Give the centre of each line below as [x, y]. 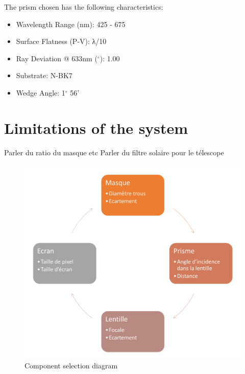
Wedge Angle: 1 [41, 92]
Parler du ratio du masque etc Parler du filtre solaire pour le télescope [114, 152]
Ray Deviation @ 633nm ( [57, 58]
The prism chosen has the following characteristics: [84, 7]
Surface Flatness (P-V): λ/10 [61, 41]
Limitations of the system [96, 127]
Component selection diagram [71, 365]
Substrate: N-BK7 [44, 75]
